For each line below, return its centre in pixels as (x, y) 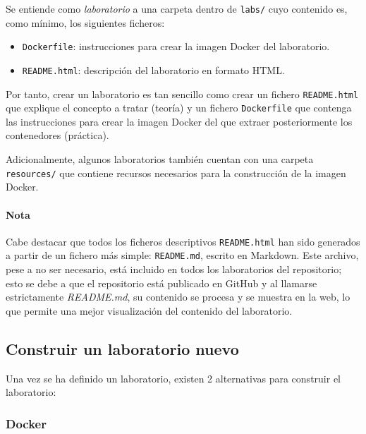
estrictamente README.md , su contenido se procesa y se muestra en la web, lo (178, 297)
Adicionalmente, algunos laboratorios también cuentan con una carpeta (160, 159)
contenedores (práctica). (57, 135)
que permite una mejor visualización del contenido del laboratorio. (149, 310)
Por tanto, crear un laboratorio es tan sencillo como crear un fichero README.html (182, 94)
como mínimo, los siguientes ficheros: (85, 22)
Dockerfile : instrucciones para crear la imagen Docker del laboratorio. (176, 46)
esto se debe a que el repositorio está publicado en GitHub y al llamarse (161, 283)
